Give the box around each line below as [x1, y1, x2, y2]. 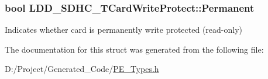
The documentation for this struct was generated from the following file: [5, 43, 264, 55]
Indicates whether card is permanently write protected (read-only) [5, 23, 242, 36]
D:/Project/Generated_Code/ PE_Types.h [5, 63, 159, 75]
